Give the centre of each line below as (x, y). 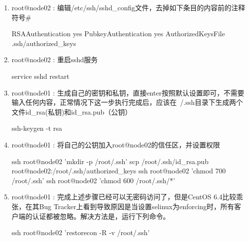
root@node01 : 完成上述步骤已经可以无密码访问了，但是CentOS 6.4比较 (124, 197)
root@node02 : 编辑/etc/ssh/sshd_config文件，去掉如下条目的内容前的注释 (128, 7)
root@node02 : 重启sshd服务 (55, 60)
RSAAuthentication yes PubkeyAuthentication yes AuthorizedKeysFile (118, 34)
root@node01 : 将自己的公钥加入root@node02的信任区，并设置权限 (116, 144)
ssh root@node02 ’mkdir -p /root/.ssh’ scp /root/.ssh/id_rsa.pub (110, 161)
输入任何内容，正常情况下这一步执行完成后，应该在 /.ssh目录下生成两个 (127, 102)
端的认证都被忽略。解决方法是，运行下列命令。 (94, 216)
